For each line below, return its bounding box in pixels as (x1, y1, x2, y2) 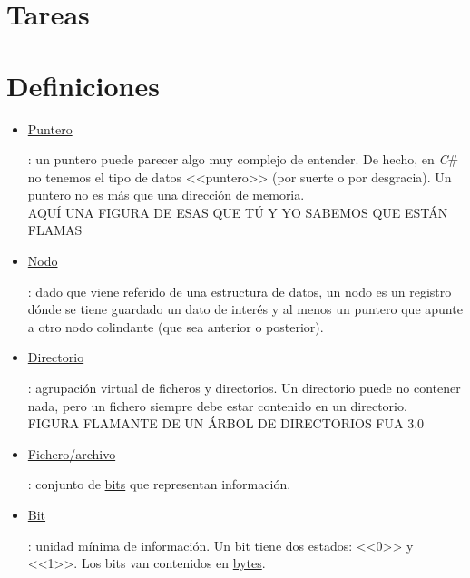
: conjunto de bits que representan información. (27, 475, 291, 494)
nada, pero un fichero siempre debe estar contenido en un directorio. (27, 396, 407, 415)
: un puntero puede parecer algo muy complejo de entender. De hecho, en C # (27, 150, 459, 169)
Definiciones (6, 66, 160, 103)
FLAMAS (27, 220, 83, 240)
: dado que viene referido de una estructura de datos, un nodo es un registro (27, 281, 452, 300)
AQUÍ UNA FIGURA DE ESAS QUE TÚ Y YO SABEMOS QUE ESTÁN (27, 202, 448, 221)
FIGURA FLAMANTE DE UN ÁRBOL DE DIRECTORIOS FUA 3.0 (27, 414, 425, 433)
